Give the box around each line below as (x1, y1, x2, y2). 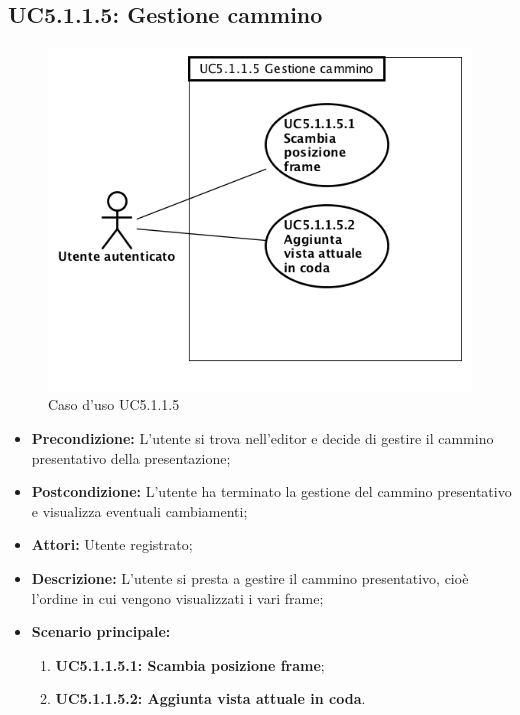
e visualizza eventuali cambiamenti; (31, 500, 248, 521)
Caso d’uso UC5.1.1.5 (48, 394, 180, 415)
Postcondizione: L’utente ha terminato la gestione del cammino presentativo (31, 481, 512, 502)
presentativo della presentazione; (31, 447, 231, 468)
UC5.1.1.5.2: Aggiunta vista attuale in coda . (55, 688, 366, 709)
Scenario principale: (31, 621, 171, 642)
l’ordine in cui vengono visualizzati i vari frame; (31, 587, 324, 608)
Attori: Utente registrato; (31, 534, 193, 555)
